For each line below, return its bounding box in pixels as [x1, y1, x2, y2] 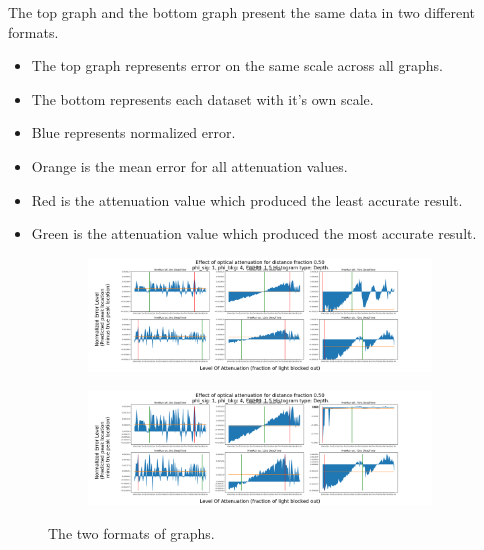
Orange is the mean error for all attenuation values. [31, 155, 348, 176]
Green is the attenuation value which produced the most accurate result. [31, 223, 477, 244]
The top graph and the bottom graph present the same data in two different [8, 2, 475, 22]
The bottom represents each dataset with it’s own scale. [31, 88, 374, 109]
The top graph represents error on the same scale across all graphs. [31, 55, 443, 76]
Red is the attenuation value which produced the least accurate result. [31, 189, 463, 210]
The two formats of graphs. [48, 523, 215, 544]
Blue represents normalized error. [31, 122, 236, 143]
